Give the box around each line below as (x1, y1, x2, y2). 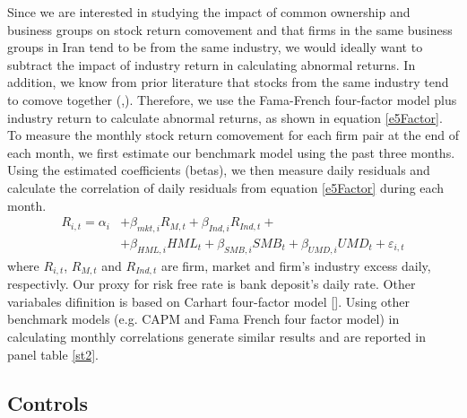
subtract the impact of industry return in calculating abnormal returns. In (7, 55, 416, 74)
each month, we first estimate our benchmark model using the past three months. (7, 143, 455, 161)
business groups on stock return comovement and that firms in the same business (7, 20, 453, 39)
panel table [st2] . (7, 344, 99, 363)
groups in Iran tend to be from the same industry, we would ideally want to (7, 38, 423, 57)
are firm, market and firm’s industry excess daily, (160, 256, 431, 274)
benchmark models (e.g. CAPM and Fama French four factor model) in (7, 309, 400, 328)
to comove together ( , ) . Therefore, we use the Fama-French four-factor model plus (7, 90, 457, 109)
